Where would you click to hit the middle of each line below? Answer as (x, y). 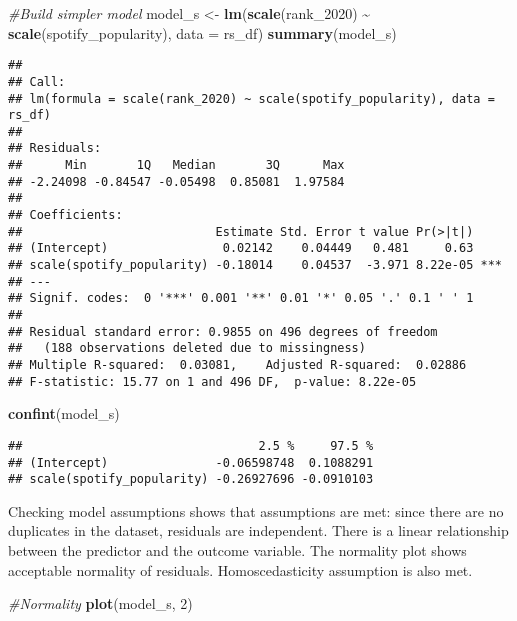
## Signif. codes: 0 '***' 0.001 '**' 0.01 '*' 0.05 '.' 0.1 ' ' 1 (241, 298)
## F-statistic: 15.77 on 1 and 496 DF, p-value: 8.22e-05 (212, 381)
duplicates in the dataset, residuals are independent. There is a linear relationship (258, 530)
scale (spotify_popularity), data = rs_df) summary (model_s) (202, 32)
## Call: (37, 81)
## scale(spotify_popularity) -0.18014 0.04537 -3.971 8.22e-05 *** (255, 265)
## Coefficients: (65, 215)
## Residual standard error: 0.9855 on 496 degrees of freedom (223, 331)
